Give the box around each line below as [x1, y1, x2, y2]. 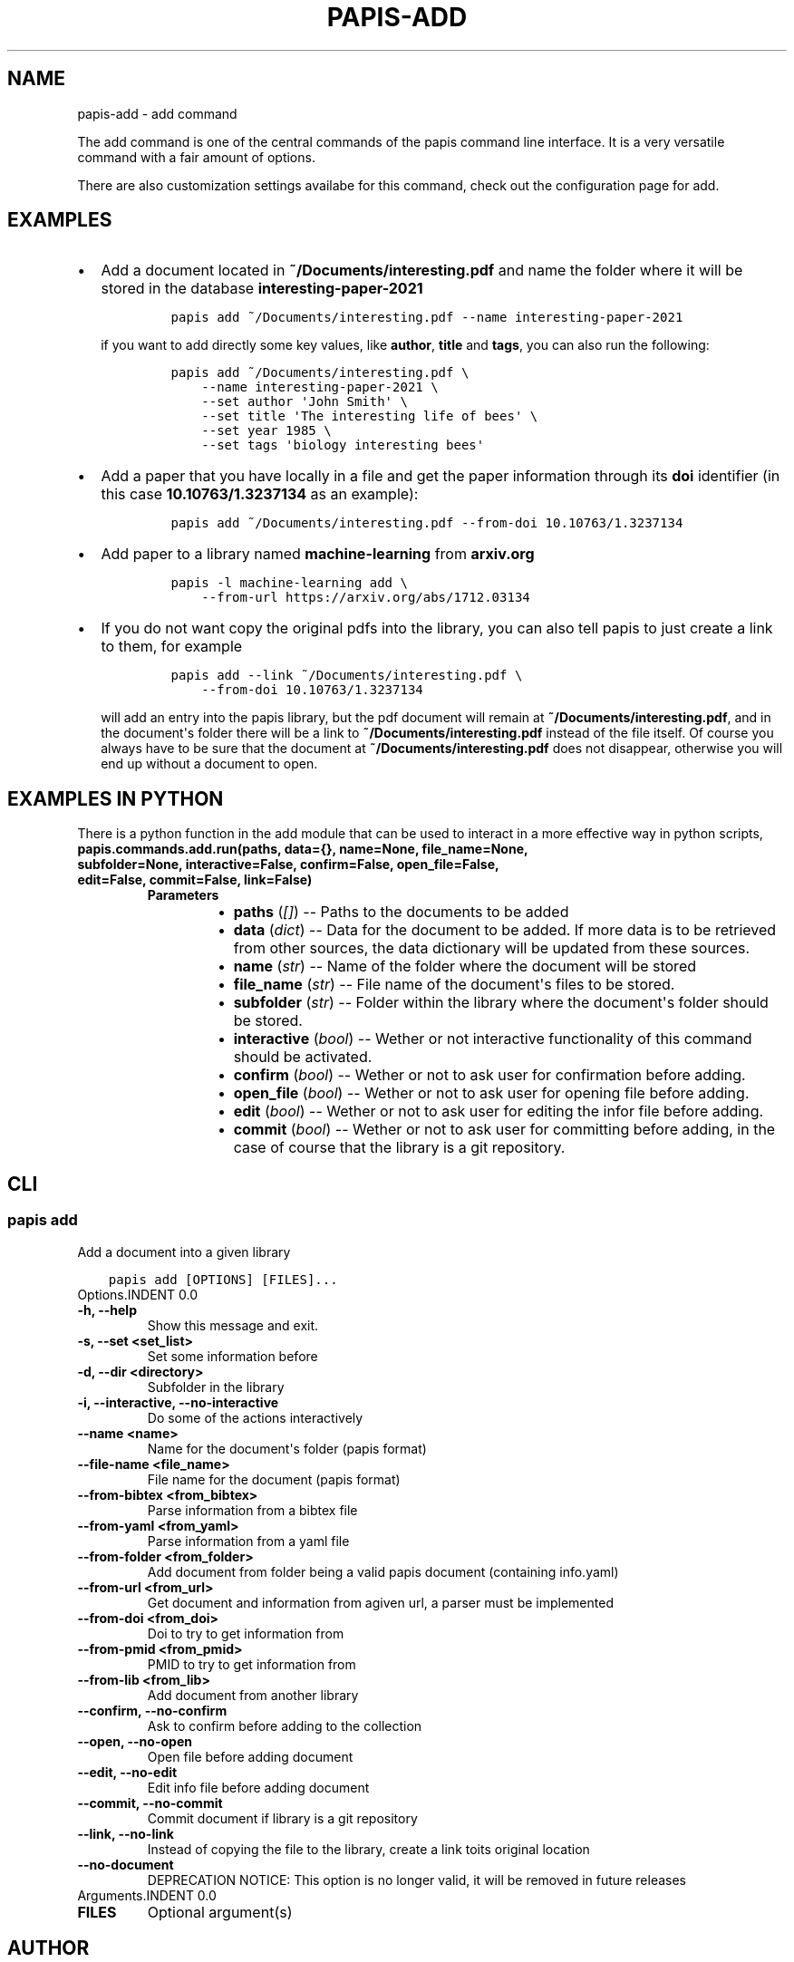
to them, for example [101, 637, 243, 656]
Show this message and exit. [147, 1317, 319, 1333]
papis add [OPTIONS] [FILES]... [108, 1271, 338, 1287]
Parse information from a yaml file [147, 1532, 350, 1549]
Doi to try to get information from [147, 1625, 344, 1641]
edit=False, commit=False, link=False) [77, 872, 313, 888]
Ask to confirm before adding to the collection [147, 1717, 422, 1734]
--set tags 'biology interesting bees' [201, 438, 485, 453]
